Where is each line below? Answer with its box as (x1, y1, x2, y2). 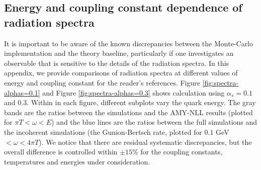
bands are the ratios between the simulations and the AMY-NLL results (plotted (4, 107, 253, 117)
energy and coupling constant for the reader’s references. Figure (4, 77, 200, 88)
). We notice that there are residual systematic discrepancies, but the (39, 136, 252, 147)
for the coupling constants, (140, 146, 223, 157)
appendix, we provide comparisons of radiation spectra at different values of (4, 67, 238, 78)
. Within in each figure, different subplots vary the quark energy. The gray (27, 97, 256, 108)
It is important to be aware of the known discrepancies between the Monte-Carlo (4, 38, 253, 48)
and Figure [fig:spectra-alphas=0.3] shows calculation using (42, 87, 225, 98)
